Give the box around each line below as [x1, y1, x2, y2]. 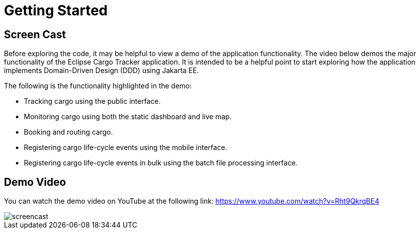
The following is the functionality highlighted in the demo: [4, 81, 192, 90]
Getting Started [4, 2, 108, 19]
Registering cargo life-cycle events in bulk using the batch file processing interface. [24, 158, 298, 167]
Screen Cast [4, 28, 66, 41]
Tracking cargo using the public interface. [24, 97, 161, 106]
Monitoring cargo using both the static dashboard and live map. [24, 112, 232, 121]
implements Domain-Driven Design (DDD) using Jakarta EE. [4, 66, 199, 75]
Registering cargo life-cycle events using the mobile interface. [24, 143, 227, 152]
